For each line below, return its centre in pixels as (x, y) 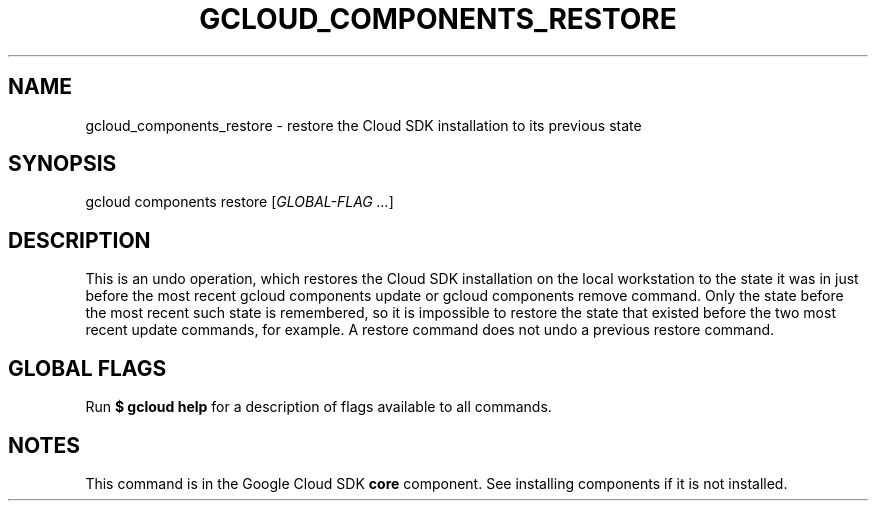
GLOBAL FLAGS (87, 368)
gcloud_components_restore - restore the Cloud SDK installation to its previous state (363, 125)
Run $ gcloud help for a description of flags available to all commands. (318, 407)
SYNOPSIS (62, 164)
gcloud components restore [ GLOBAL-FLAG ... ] (239, 202)
